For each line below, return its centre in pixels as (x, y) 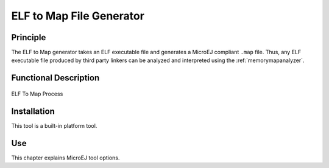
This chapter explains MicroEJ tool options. (65, 158)
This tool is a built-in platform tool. (54, 125)
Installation (33, 111)
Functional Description (55, 78)
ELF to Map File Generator (78, 16)
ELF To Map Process (37, 94)
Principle (29, 37)
